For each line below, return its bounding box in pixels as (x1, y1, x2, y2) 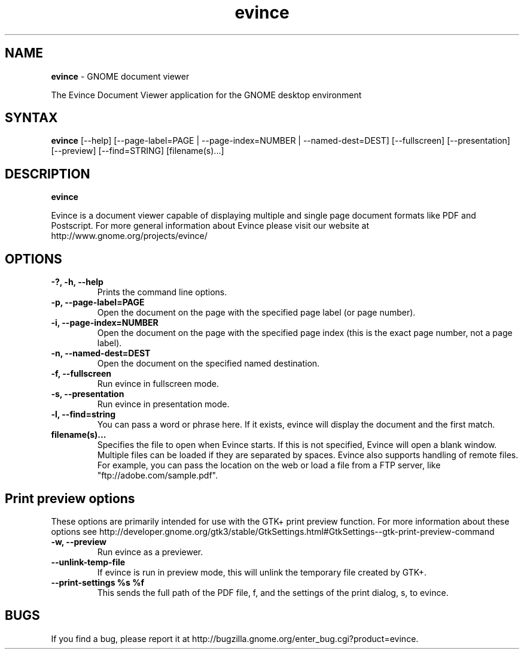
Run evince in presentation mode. (97, 399, 230, 410)
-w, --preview (51, 536, 106, 547)
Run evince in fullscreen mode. (97, 379, 220, 389)
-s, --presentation (51, 389, 124, 399)
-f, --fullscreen (51, 368, 112, 379)
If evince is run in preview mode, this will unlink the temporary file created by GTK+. (97, 567, 427, 577)
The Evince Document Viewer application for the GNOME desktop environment (51, 89, 362, 100)
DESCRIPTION (5, 166, 90, 181)
